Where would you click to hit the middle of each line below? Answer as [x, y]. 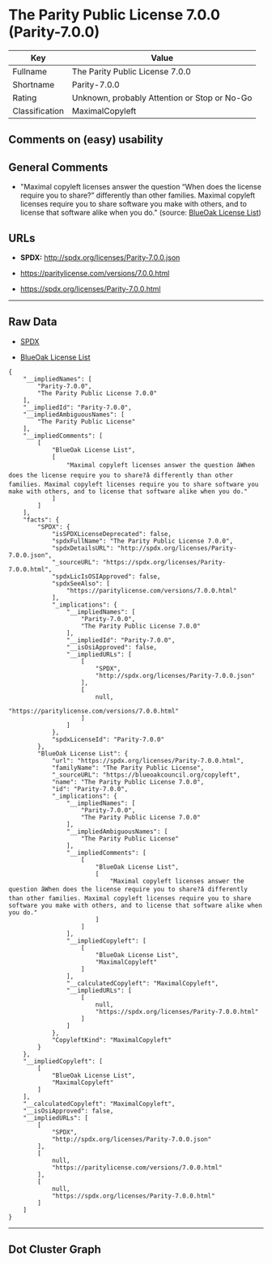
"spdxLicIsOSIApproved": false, [106, 577]
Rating [25, 97]
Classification [38, 111]
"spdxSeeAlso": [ [81, 583]
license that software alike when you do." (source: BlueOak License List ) [140, 213]
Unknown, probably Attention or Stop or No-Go [162, 97]
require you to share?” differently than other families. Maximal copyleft [137, 195]
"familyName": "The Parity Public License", [128, 768]
